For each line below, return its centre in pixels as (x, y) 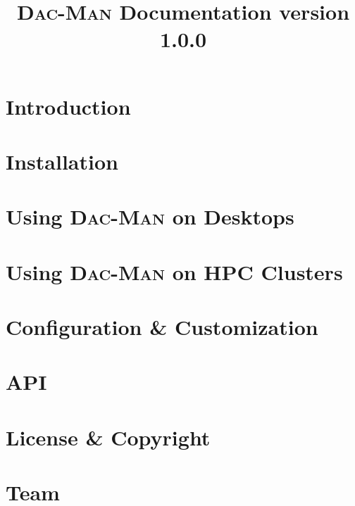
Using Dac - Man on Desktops (150, 216)
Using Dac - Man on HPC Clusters (174, 271)
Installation (62, 161)
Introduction (68, 106)
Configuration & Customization (162, 327)
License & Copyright (108, 437)
